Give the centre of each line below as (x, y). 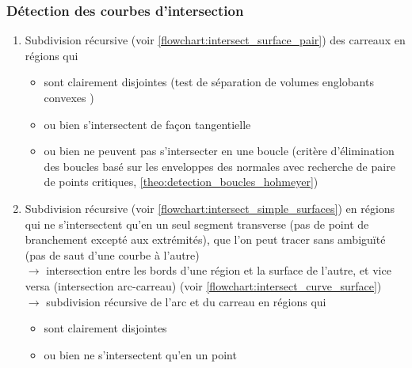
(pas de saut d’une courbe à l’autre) (112, 254)
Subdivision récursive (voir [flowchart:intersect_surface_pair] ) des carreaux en (215, 40)
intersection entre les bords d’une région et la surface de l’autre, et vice (219, 270)
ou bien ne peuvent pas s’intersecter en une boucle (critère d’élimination (219, 151)
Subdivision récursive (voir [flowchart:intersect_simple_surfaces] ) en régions (210, 208)
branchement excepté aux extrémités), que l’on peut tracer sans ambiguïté (205, 239)
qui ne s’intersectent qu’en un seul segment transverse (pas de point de (197, 224)
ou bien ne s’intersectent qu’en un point (140, 354)
